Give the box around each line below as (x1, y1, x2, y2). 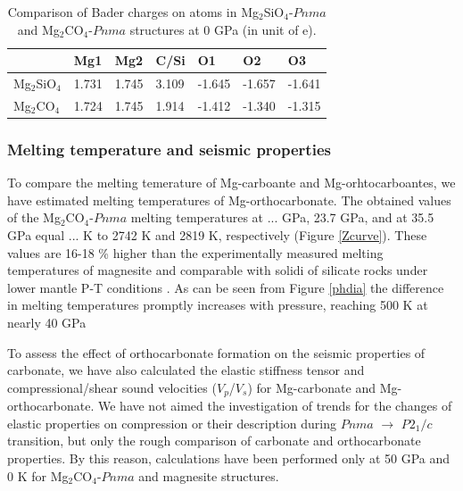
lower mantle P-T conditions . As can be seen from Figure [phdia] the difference (7, 278, 444, 296)
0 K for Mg (7, 466, 69, 485)
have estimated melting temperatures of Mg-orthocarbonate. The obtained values (7, 190, 451, 209)
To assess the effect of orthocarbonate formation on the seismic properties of (7, 343, 426, 362)
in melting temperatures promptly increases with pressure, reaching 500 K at (7, 295, 428, 314)
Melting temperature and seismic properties (7, 137, 331, 160)
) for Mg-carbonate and (247, 378, 376, 396)
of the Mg (7, 208, 61, 227)
